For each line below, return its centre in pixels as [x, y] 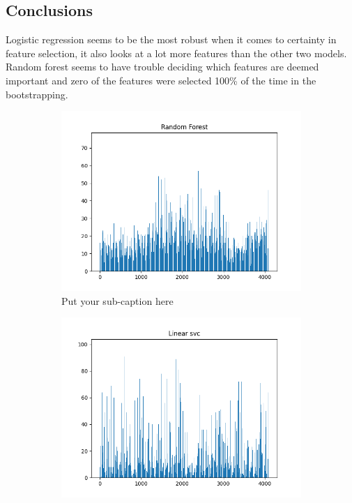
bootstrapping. [37, 94]
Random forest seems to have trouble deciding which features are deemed [162, 67]
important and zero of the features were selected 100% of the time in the [161, 80]
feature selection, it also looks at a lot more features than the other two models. [176, 53]
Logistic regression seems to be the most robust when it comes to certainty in [171, 39]
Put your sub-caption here [117, 300]
